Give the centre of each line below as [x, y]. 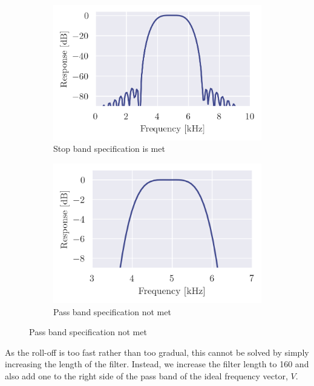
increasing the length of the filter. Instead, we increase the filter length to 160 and [157, 364]
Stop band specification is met [109, 149]
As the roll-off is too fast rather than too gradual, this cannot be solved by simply [157, 352]
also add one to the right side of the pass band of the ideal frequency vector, [146, 375]
